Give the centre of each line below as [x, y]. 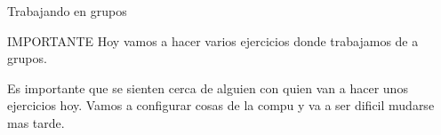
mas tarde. [36, 122]
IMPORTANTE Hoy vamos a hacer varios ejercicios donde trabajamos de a [213, 40]
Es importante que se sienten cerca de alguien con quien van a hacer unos [208, 87]
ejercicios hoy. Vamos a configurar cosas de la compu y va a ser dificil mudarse [221, 105]
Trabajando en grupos [67, 11]
